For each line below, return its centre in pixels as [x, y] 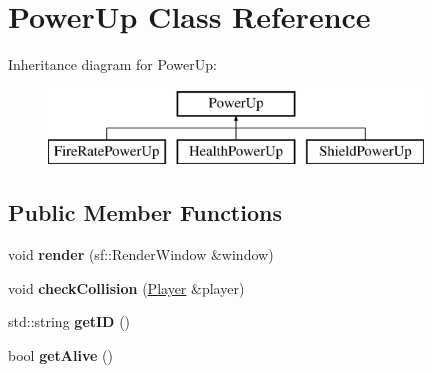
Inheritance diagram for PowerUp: [112, 64]
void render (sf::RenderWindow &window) [141, 254]
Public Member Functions [145, 212]
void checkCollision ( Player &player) [126, 287]
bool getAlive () [60, 354]
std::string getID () [69, 321]
